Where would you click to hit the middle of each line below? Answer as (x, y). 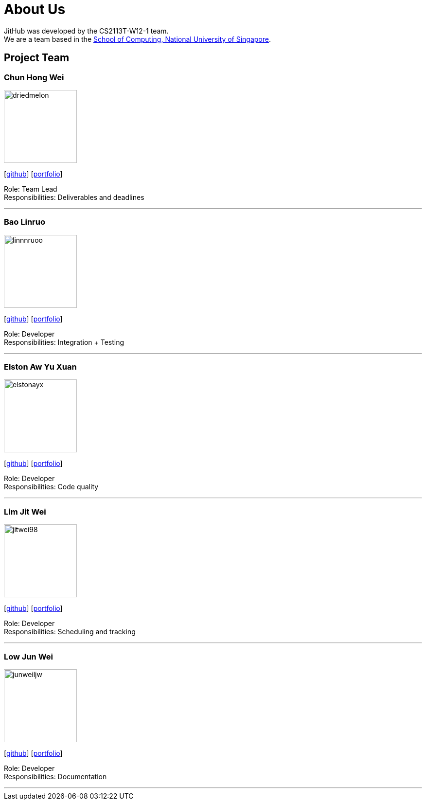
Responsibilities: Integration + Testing (64, 342)
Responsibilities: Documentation (55, 776)
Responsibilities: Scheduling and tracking (70, 632)
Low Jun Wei (28, 656)
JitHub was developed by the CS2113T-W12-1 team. (86, 31)
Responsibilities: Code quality (51, 487)
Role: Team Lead (31, 189)
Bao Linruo (25, 222)
